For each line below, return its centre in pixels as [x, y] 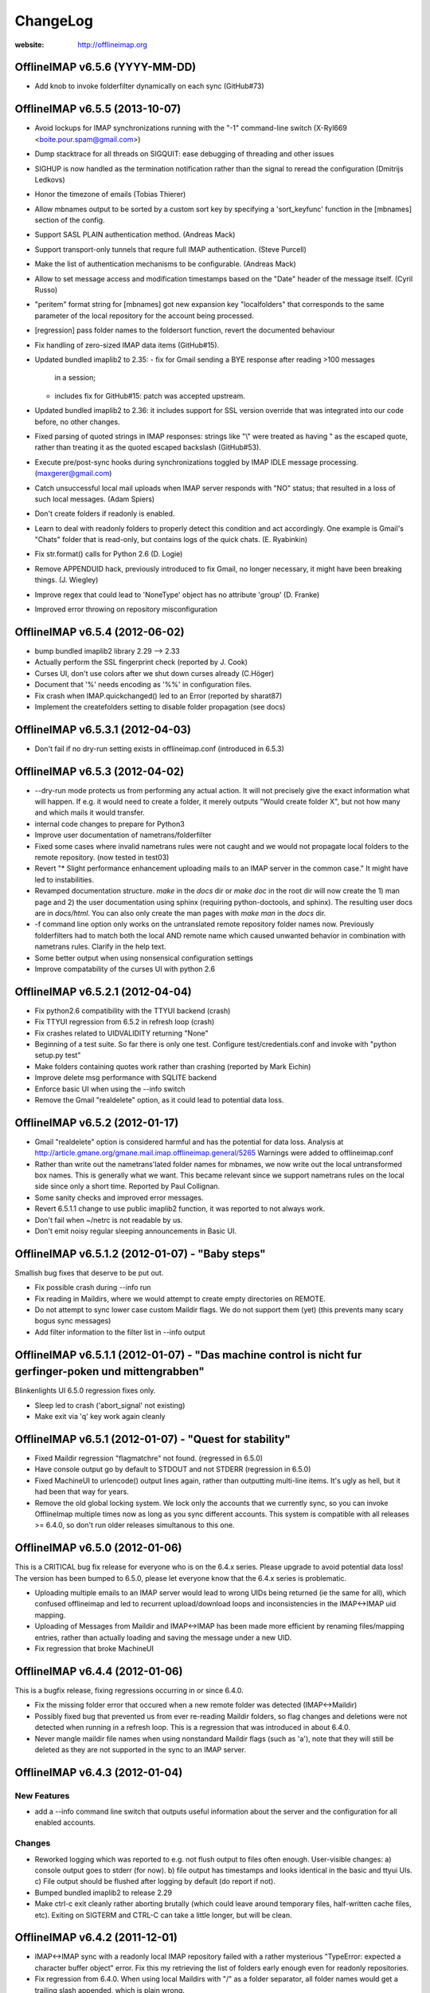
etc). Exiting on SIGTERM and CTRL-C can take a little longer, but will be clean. [163, 1915]
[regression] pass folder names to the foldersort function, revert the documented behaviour [185, 330]
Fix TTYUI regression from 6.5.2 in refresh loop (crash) [125, 1022]
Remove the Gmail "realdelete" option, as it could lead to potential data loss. [159, 1099]
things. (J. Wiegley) [66, 580]
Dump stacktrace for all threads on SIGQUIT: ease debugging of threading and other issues [184, 154]
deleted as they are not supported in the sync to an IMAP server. [141, 1749]
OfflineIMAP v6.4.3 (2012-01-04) [99, 1773]
